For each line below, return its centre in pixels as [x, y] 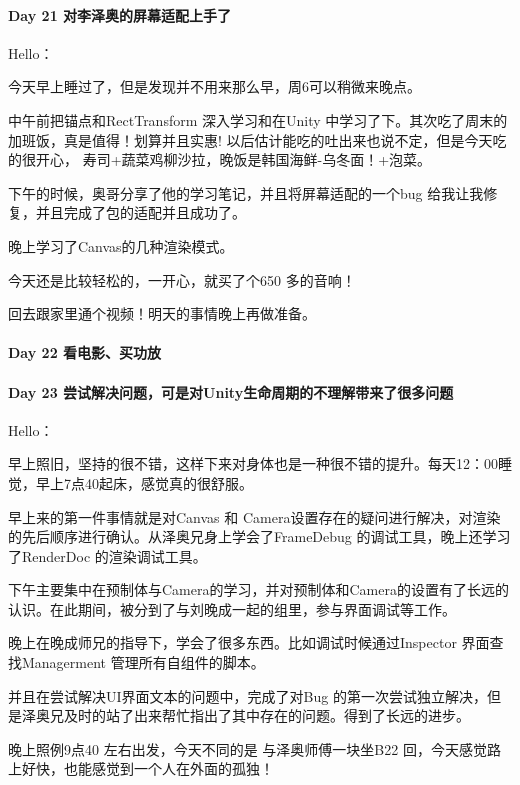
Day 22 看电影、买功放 [85, 352]
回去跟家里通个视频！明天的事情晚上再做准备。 [162, 313]
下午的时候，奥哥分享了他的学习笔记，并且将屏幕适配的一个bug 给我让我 [246, 192]
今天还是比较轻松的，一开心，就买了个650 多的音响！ [182, 279]
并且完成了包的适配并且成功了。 [140, 212]
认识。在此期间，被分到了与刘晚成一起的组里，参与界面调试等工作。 [232, 608]
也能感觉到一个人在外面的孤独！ [168, 768]
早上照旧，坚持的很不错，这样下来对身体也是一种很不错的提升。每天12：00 [253, 463]
